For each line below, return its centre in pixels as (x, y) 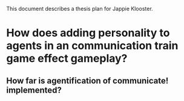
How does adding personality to (88, 33)
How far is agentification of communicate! (87, 81)
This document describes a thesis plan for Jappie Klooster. (80, 9)
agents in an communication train (92, 46)
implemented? (34, 90)
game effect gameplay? (67, 59)
